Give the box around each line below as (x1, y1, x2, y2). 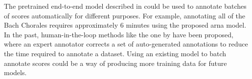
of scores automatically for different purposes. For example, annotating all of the (4, 10, 246, 20)
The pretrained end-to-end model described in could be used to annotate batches (4, 1, 247, 11)
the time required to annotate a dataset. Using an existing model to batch (4, 48, 227, 58)
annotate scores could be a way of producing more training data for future (4, 58, 227, 68)
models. (4, 67, 27, 78)
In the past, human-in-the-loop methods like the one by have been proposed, (4, 29, 233, 39)
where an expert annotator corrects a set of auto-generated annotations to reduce (4, 39, 248, 49)
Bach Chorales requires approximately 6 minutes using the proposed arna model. (4, 20, 247, 30)
